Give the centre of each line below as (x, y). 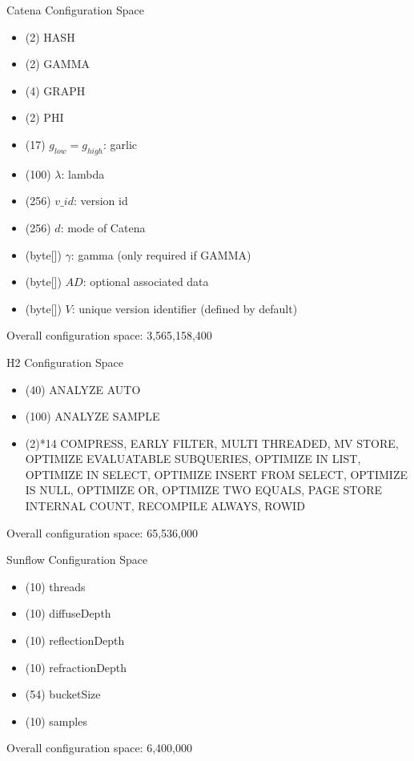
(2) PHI (44, 117)
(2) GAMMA (58, 64)
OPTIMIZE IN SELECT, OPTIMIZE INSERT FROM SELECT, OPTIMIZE (217, 474)
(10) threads (55, 586)
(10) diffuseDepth (68, 613)
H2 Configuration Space (65, 362)
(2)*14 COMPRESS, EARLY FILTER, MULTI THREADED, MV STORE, (212, 443)
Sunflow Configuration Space (77, 560)
